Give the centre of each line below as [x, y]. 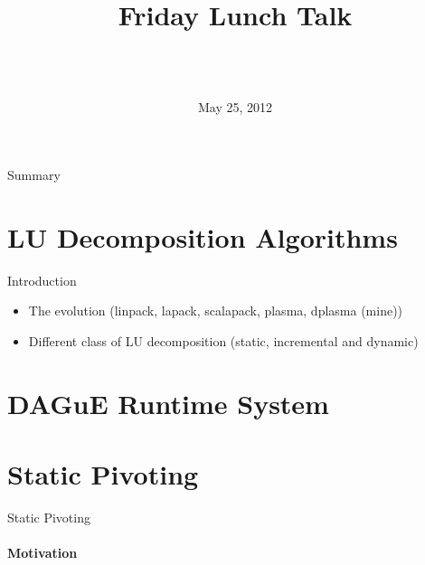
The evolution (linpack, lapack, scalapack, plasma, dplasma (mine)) [216, 311]
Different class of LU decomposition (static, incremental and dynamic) [223, 341]
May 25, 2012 [235, 106]
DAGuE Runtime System [168, 403]
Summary [34, 175]
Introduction [42, 280]
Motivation [42, 553]
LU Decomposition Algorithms [203, 236]
